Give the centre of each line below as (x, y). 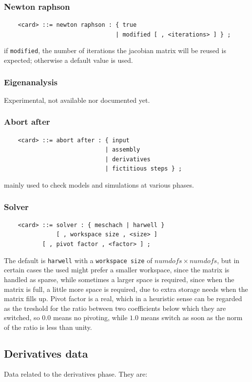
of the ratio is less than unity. (48, 327)
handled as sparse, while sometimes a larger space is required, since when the (119, 279)
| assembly (123, 150)
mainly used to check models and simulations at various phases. (99, 185)
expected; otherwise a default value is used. (68, 60)
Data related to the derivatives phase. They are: (76, 373)
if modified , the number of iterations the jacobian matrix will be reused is (115, 50)
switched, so (22, 317)
